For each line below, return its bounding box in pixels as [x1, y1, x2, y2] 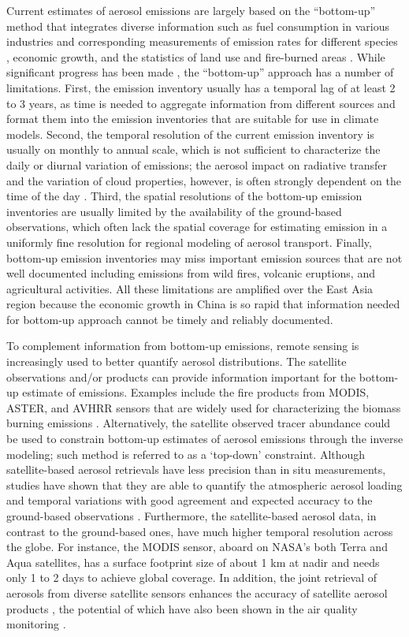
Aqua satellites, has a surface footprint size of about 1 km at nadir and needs [6, 553, 380, 570]
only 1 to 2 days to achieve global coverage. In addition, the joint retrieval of [6, 569, 377, 586]
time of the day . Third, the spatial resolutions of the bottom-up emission [6, 188, 363, 204]
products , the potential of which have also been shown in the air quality [6, 600, 358, 617]
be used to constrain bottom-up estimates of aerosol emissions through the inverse [6, 430, 403, 447]
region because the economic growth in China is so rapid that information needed [6, 296, 400, 312]
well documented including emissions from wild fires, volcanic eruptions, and [6, 265, 375, 281]
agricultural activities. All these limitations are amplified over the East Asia [6, 280, 374, 296]
